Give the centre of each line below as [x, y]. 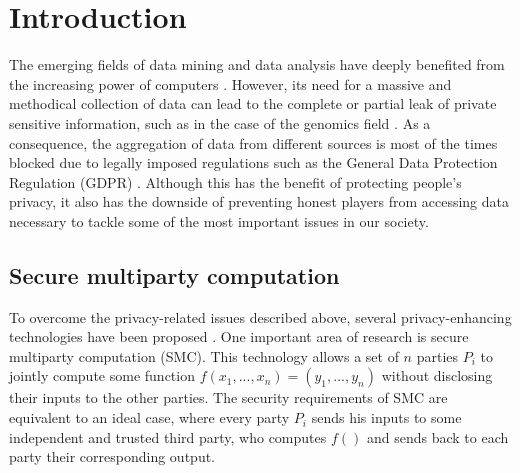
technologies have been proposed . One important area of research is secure [239, 336]
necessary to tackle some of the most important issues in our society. [219, 220]
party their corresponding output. [112, 456]
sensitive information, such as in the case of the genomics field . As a [220, 122]
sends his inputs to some [386, 417]
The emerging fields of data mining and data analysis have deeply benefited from [257, 64]
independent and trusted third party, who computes [168, 436]
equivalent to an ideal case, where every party [149, 417]
